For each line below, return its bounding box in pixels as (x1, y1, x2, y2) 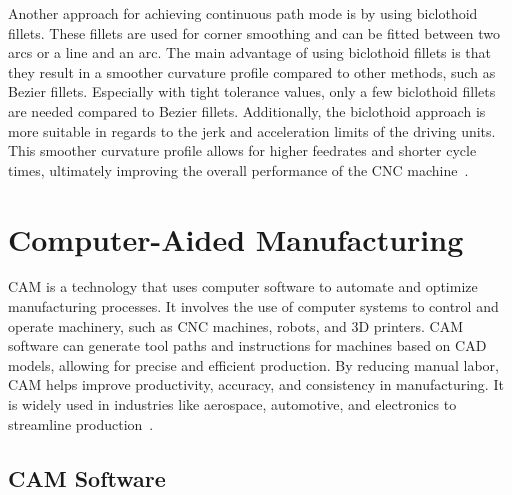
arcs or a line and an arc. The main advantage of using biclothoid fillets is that (8, 42, 492, 63)
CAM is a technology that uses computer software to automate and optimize (8, 276, 478, 297)
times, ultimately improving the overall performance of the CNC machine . (8, 159, 469, 180)
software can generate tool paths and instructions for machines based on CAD (8, 335, 487, 356)
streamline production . (8, 413, 154, 434)
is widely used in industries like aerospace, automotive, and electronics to (8, 394, 457, 415)
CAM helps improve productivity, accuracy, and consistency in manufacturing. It (8, 374, 504, 395)
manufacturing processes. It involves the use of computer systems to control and (8, 296, 499, 317)
